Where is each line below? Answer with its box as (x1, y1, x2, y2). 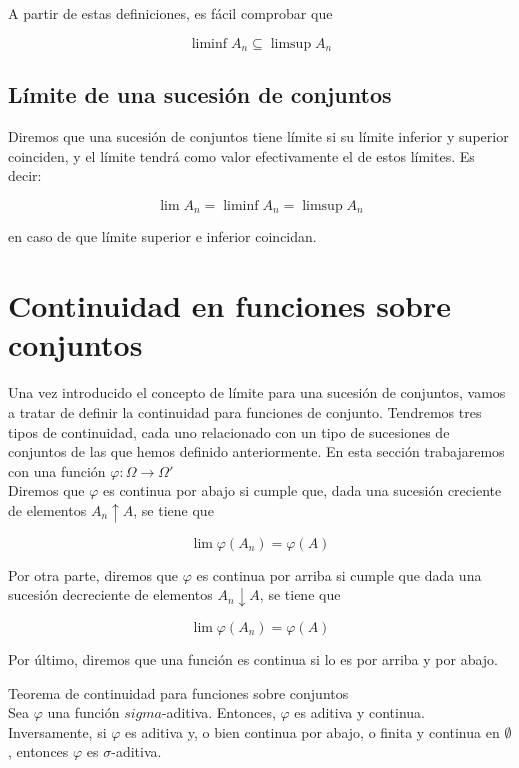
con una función (8, 460, 106, 481)
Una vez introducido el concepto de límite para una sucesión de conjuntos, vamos (8, 382, 506, 403)
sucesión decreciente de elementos (8, 584, 213, 605)
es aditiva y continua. (294, 702, 426, 723)
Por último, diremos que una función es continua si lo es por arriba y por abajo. (8, 648, 498, 669)
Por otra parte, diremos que (8, 564, 178, 585)
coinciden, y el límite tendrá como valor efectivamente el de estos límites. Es (8, 145, 475, 166)
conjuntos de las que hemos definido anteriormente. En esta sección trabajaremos (8, 441, 505, 462)
